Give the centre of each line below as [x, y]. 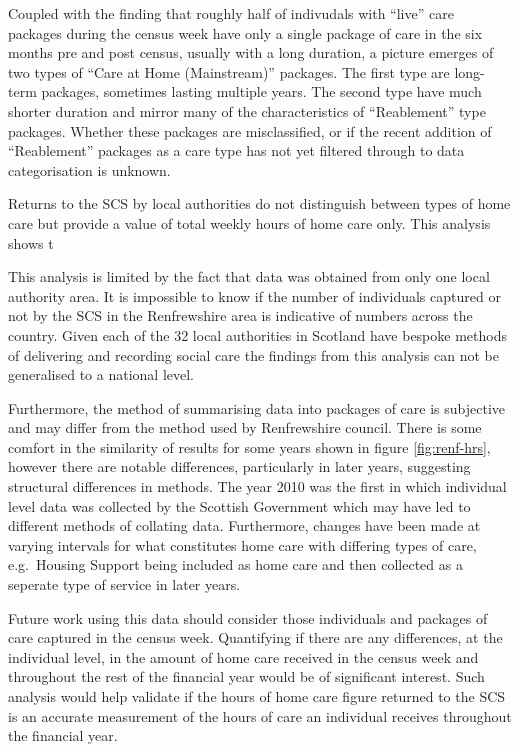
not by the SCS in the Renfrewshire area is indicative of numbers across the [240, 315]
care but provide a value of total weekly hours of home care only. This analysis [249, 222]
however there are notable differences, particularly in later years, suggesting [239, 466]
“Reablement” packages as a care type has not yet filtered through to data [236, 150]
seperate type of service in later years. [124, 584]
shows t [31, 242]
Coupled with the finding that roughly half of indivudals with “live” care [231, 13]
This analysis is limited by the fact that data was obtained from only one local [249, 276]
